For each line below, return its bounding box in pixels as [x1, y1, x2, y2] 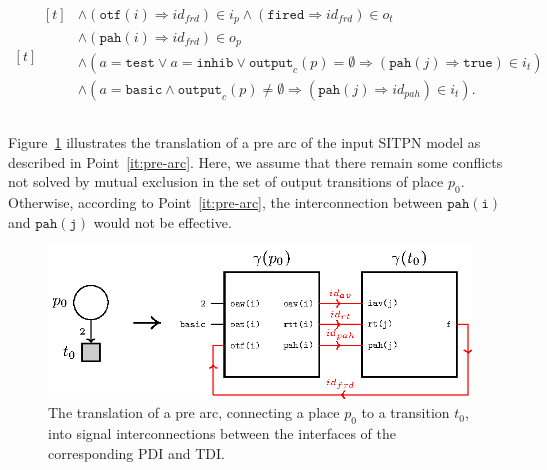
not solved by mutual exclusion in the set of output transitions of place [8, 171, 444, 192]
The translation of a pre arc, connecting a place [48, 402, 340, 423]
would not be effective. [93, 211, 232, 232]
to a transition [361, 402, 450, 423]
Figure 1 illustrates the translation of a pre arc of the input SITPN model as [8, 132, 481, 153]
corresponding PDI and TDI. [48, 442, 225, 463]
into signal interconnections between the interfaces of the [48, 423, 396, 444]
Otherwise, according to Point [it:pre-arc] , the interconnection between [8, 192, 443, 213]
